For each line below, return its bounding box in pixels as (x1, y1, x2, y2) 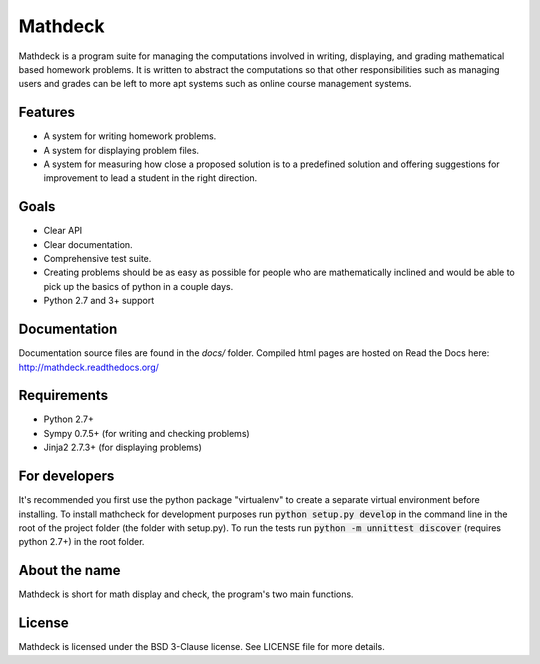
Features (18, 104, 75, 121)
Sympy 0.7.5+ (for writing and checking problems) (43, 427, 250, 439)
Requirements (18, 387, 109, 404)
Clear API (43, 225, 83, 237)
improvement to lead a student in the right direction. (43, 172, 258, 184)
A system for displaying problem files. (43, 144, 200, 156)
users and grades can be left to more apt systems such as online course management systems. (18, 78, 412, 90)
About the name (18, 562, 121, 579)
